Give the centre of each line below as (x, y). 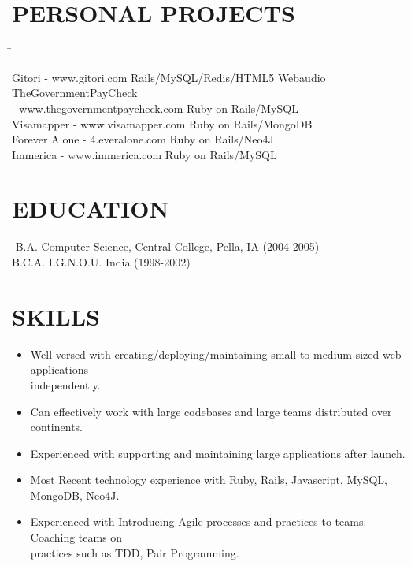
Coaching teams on (76, 537)
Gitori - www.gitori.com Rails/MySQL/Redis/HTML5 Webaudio (169, 77)
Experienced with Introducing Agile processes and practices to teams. (198, 521)
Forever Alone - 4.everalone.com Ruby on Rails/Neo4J (143, 139)
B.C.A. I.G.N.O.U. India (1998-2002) (101, 262)
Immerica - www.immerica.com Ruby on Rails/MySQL (144, 154)
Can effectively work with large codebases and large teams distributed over (211, 411)
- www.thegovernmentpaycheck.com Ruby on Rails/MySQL (155, 108)
